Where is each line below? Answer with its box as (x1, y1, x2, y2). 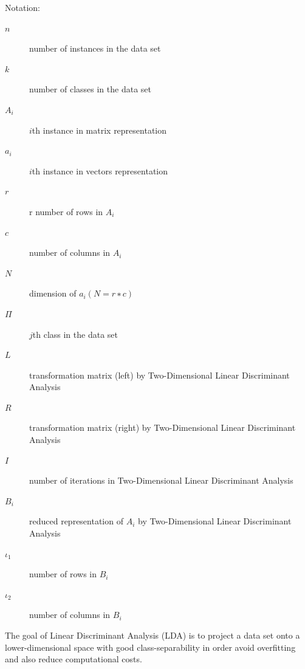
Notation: (5, 1, 40, 13)
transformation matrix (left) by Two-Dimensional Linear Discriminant (29, 368, 290, 381)
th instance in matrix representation (32, 123, 167, 136)
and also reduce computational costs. (5, 653, 142, 665)
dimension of (29, 287, 77, 300)
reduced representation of (29, 515, 123, 527)
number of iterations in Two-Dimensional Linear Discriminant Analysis (29, 474, 293, 487)
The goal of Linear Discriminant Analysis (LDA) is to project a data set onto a (5, 629, 300, 641)
